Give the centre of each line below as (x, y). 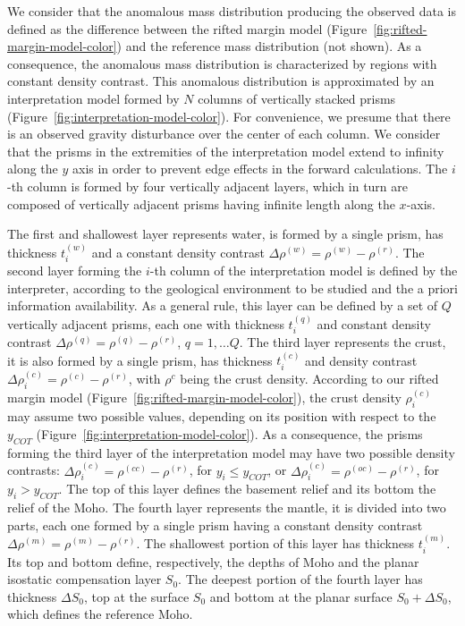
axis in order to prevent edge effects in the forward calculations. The (260, 169)
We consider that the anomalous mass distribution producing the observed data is (232, 11)
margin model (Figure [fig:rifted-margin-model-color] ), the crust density (204, 398)
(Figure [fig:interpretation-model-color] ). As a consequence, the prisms (229, 433)
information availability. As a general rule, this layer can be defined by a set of (223, 305)
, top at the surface (137, 596)
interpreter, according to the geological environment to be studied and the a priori (232, 288)
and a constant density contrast (178, 252)
